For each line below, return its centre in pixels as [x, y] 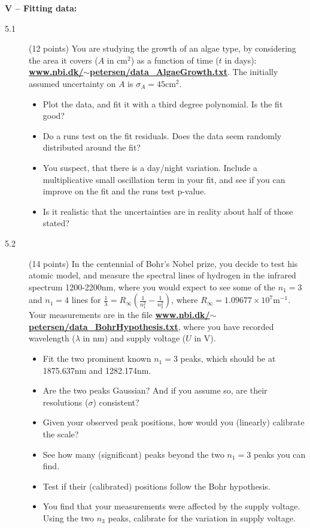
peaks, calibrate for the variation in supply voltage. [202, 518]
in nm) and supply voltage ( [134, 338]
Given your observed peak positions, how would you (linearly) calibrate [174, 422]
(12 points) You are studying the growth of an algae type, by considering [162, 48]
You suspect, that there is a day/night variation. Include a [150, 167]
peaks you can [279, 454]
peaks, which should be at [228, 358]
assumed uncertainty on [72, 83]
